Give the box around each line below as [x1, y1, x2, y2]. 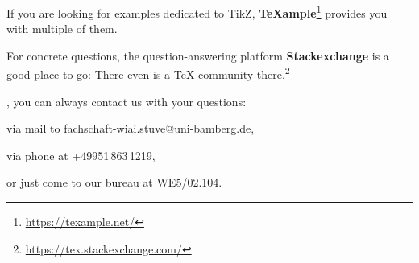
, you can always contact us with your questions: [6, 92, 247, 109]
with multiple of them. [6, 20, 118, 37]
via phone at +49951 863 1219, [6, 146, 156, 163]
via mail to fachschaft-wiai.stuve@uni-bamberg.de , [6, 120, 255, 137]
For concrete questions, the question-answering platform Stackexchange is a [6, 47, 389, 64]
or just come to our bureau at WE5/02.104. [6, 174, 222, 191]
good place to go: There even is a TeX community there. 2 [6, 64, 290, 83]
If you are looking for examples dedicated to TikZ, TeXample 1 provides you [6, 2, 388, 21]
